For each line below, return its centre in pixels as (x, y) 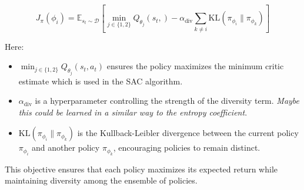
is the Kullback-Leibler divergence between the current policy (188, 133)
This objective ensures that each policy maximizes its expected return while (141, 169)
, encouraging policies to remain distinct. (187, 147)
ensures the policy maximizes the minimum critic (195, 66)
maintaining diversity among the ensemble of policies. (101, 180)
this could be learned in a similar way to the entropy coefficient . (133, 112)
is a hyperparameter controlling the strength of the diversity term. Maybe (167, 101)
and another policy (66, 147)
